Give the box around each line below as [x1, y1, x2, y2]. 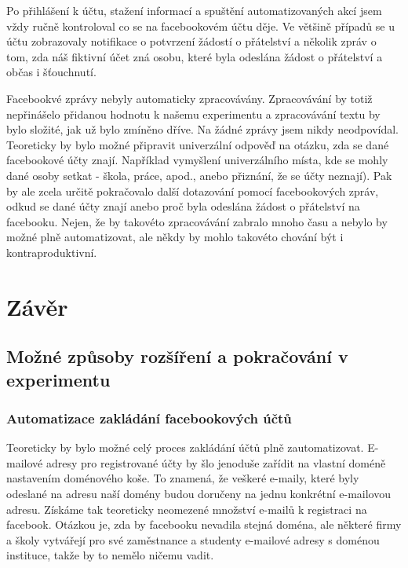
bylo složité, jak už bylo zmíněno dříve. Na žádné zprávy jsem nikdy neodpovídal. [6, 121, 399, 137]
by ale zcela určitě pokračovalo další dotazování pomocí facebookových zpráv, [6, 182, 379, 199]
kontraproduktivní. [6, 244, 97, 260]
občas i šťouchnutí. [6, 64, 97, 80]
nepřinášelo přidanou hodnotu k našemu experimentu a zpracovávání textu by [6, 105, 381, 122]
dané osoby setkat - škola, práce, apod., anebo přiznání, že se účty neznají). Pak [6, 167, 392, 183]
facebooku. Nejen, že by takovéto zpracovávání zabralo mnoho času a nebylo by [6, 213, 388, 229]
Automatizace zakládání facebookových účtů [6, 408, 292, 427]
